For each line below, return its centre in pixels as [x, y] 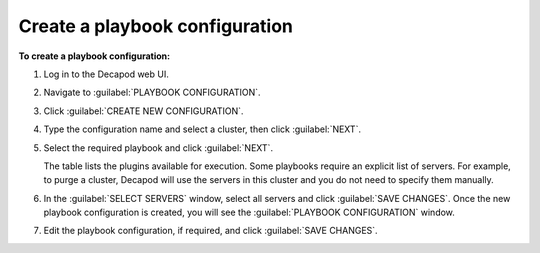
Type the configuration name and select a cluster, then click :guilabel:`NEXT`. [202, 129]
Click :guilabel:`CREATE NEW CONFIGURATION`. [143, 111]
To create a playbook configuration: [94, 56]
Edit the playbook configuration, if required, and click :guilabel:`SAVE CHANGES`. [211, 231]
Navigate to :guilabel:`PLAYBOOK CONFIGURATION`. [152, 92]
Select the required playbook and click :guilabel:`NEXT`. [158, 147]
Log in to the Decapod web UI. [106, 74]
